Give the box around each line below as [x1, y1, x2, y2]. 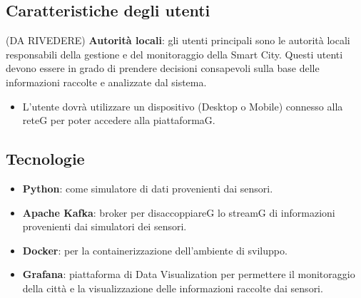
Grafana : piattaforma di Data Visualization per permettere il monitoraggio [22, 267, 355, 282]
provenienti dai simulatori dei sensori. [22, 219, 187, 234]
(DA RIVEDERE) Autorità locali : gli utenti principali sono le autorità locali [6, 33, 350, 48]
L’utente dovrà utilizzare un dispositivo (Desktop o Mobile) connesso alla [22, 98, 343, 113]
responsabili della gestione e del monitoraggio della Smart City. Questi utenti [6, 46, 343, 61]
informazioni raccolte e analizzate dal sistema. [6, 74, 207, 89]
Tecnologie [6, 148, 85, 170]
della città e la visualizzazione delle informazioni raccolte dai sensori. [22, 280, 323, 295]
